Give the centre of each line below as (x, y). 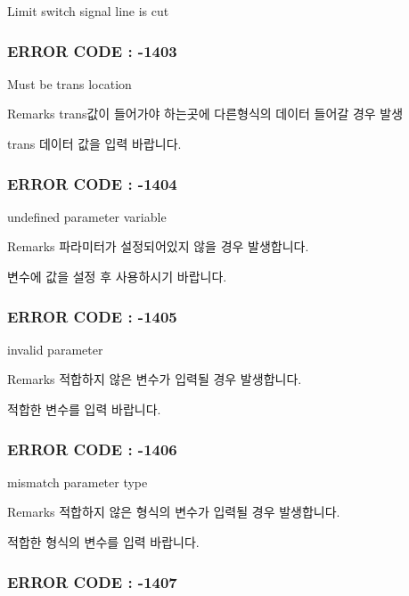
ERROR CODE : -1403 (92, 50)
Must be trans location (70, 83)
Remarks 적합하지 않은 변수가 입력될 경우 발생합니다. (155, 379)
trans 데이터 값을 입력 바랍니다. (94, 143)
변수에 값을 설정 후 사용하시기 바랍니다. (117, 276)
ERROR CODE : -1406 (92, 449)
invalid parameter (55, 349)
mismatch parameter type (78, 482)
